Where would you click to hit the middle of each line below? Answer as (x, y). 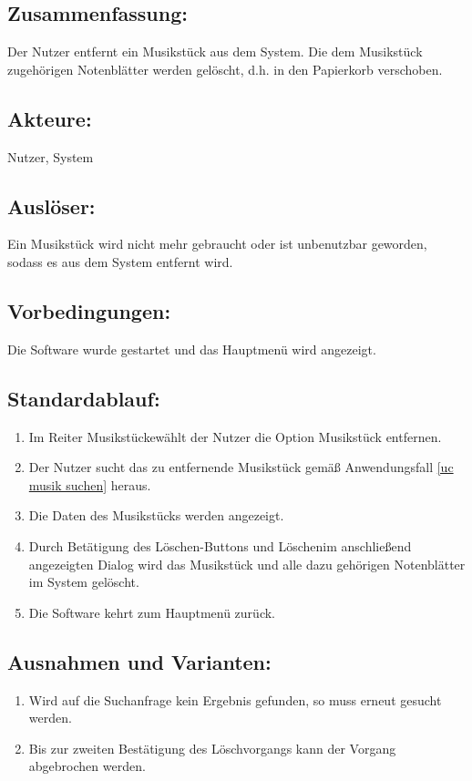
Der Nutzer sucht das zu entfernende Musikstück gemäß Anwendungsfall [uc (241, 467)
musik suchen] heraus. (90, 484)
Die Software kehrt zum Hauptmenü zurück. (152, 612)
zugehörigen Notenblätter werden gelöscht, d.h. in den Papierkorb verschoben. (225, 69)
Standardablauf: (84, 398)
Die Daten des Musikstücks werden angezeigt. (156, 515)
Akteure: (50, 118)
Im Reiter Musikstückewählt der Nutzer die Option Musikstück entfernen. (235, 436)
